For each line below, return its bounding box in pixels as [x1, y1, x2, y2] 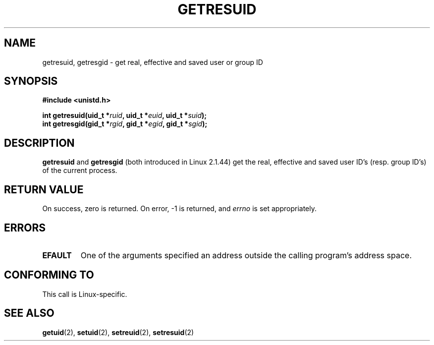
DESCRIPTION [4, 136, 75, 149]
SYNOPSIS [4, 75, 58, 88]
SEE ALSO [4, 307, 54, 320]
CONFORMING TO [4, 269, 94, 282]
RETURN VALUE [4, 183, 84, 196]
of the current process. [42, 166, 117, 175]
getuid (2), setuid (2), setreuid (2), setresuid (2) [42, 328, 194, 337]
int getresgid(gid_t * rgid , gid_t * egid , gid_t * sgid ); [42, 119, 208, 128]
